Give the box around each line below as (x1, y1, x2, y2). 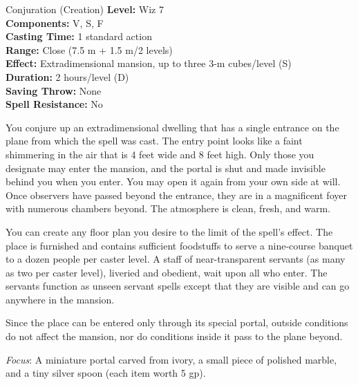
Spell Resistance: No (6, 97, 103, 111)
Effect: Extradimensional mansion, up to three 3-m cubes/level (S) (6, 56, 292, 71)
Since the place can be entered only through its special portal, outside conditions (6, 315, 348, 330)
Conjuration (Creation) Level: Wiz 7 (6, 2, 164, 16)
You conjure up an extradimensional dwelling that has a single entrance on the (6, 120, 339, 134)
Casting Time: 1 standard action (6, 29, 152, 44)
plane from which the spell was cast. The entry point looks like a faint (6, 133, 303, 148)
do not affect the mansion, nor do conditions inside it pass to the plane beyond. (6, 329, 343, 344)
